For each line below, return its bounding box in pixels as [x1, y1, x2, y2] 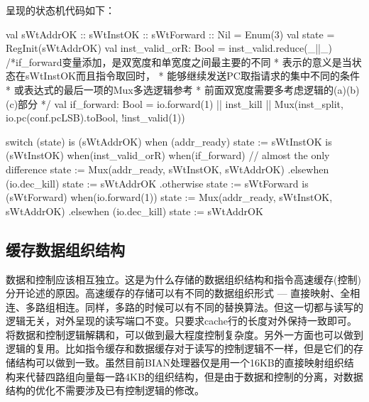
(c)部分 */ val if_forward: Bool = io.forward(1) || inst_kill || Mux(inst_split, [6, 96, 343, 111]
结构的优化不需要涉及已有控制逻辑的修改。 [6, 383, 204, 398]
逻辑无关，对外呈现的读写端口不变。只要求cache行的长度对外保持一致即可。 [6, 313, 358, 328]
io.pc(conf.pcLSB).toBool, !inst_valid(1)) [6, 110, 185, 125]
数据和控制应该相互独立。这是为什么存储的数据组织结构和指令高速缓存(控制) [6, 271, 361, 286]
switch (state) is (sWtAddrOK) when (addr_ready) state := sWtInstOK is [6, 134, 332, 148]
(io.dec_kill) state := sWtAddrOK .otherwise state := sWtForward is [6, 175, 309, 190]
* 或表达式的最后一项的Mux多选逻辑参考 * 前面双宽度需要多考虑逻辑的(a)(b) [6, 82, 360, 97]
